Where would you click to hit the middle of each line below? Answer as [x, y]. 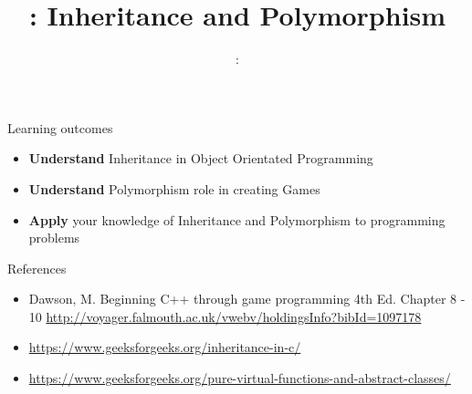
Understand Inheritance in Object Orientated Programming [201, 158]
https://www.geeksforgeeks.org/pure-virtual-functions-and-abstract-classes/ [240, 378]
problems [54, 238]
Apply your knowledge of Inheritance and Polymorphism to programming [237, 219]
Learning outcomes [60, 127]
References [37, 268]
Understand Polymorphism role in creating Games [174, 188]
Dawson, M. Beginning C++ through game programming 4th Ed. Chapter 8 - [247, 299]
